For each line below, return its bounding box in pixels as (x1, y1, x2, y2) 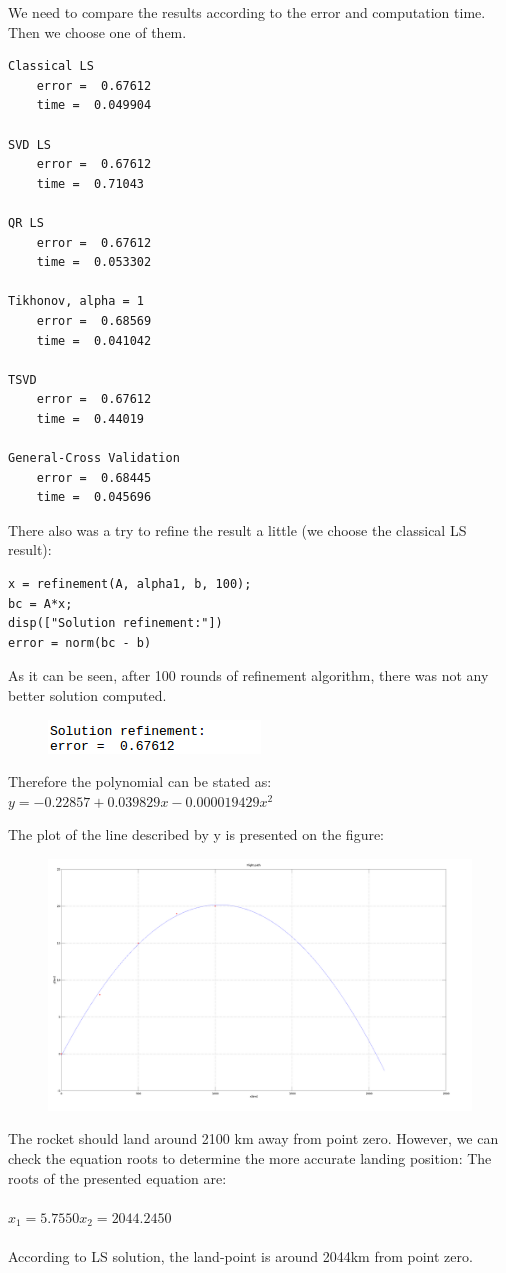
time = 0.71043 (36, 176, 145, 191)
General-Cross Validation (8, 451, 180, 466)
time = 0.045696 (36, 490, 152, 505)
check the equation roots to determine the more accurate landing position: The (8, 1147, 492, 1168)
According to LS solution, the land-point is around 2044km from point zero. (8, 1245, 473, 1266)
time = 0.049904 (36, 98, 152, 113)
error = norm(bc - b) (8, 635, 152, 650)
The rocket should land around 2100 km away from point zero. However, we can (8, 1128, 499, 1149)
